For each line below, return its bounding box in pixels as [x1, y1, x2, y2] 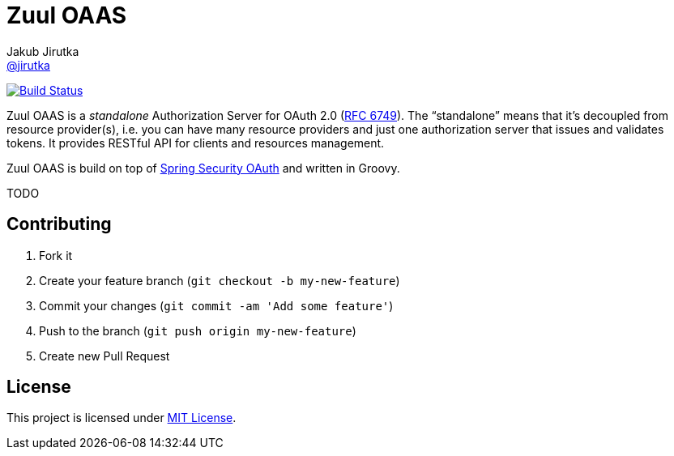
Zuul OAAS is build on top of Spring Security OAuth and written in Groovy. [6, 160, 400, 175]
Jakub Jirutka [6, 44, 79, 58]
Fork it [39, 248, 73, 262]
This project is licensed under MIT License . [6, 411, 237, 425]
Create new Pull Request [39, 348, 170, 363]
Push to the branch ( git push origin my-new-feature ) [39, 323, 356, 338]
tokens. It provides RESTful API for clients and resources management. [6, 135, 385, 150]
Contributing [6, 214, 112, 235]
